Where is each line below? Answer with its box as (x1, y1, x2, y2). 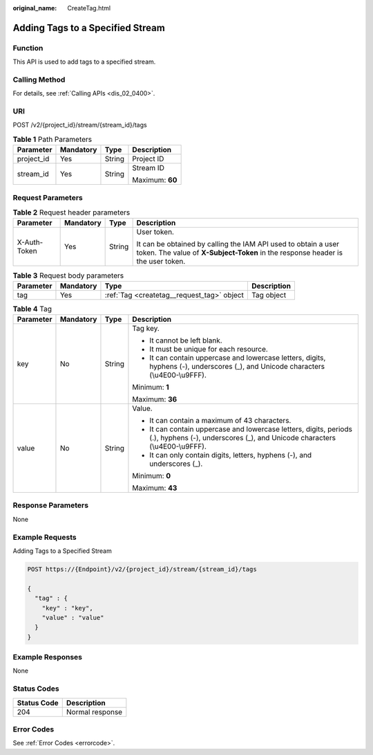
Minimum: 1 (132, 383, 169, 392)
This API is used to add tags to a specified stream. (12, 57, 156, 66)
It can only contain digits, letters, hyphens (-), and (149, 451, 312, 460)
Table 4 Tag (12, 304, 52, 313)
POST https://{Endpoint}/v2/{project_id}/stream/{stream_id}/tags (27, 565, 257, 573)
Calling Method (12, 75, 66, 84)
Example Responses (12, 653, 83, 662)
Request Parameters (12, 192, 83, 202)
